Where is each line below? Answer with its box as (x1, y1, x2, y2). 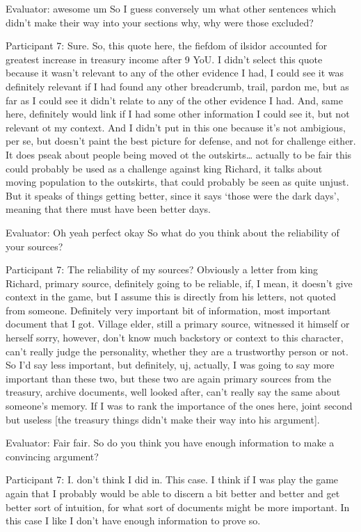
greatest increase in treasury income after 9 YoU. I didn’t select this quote (6, 51, 323, 66)
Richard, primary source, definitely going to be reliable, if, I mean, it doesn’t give (6, 275, 353, 290)
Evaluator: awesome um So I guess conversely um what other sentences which (6, 1, 337, 15)
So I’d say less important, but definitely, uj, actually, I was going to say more (6, 357, 335, 372)
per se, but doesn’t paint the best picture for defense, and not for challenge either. (6, 134, 356, 148)
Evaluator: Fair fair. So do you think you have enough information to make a (6, 435, 335, 450)
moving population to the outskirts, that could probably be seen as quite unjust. (6, 175, 349, 189)
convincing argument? (6, 449, 99, 463)
